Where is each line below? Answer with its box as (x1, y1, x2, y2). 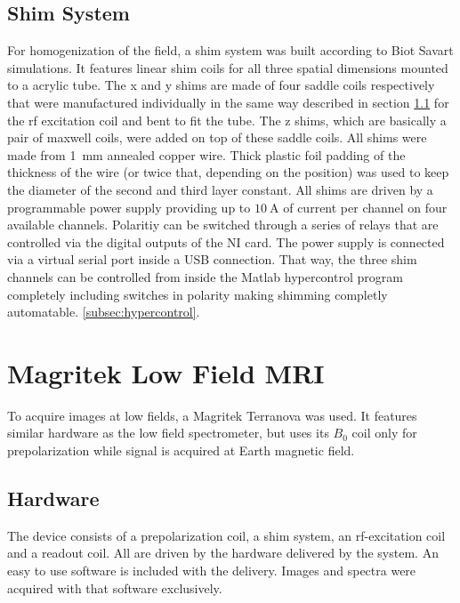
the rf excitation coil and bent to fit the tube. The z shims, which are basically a (7, 110, 447, 129)
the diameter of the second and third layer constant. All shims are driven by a (7, 180, 433, 198)
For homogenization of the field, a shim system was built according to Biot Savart (7, 41, 454, 60)
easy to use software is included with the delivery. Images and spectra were (7, 561, 416, 579)
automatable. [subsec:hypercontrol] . (7, 302, 200, 321)
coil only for (351, 423, 417, 442)
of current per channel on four (283, 197, 448, 216)
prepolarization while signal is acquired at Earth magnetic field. (7, 441, 355, 460)
